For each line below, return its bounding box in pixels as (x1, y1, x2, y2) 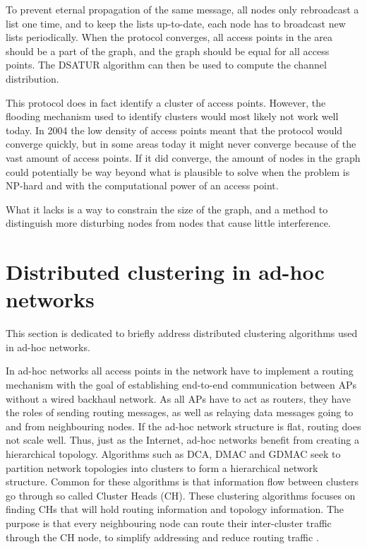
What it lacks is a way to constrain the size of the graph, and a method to (6, 201, 328, 216)
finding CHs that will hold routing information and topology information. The (6, 502, 344, 516)
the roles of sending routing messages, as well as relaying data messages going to (6, 405, 354, 420)
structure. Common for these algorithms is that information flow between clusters (6, 474, 359, 489)
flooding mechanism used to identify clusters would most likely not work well (6, 109, 339, 124)
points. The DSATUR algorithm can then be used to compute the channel (6, 57, 327, 72)
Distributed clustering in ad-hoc (6, 257, 325, 286)
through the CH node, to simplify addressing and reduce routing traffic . (6, 529, 319, 544)
